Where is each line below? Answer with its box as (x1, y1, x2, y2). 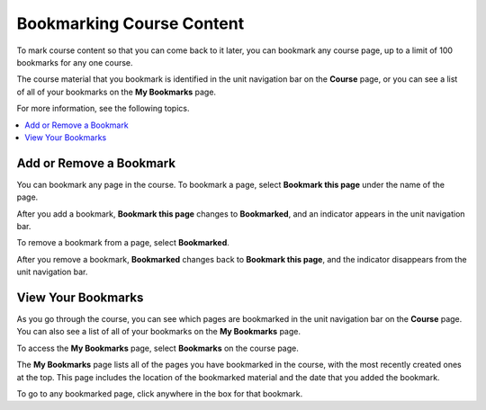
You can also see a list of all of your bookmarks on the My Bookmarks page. (16, 326, 301, 337)
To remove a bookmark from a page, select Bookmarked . (16, 237, 229, 248)
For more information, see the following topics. (16, 103, 190, 114)
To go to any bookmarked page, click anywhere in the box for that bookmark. (16, 388, 303, 399)
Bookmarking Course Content (16, 13, 245, 33)
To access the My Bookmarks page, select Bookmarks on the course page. (16, 343, 299, 353)
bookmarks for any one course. (16, 57, 134, 67)
